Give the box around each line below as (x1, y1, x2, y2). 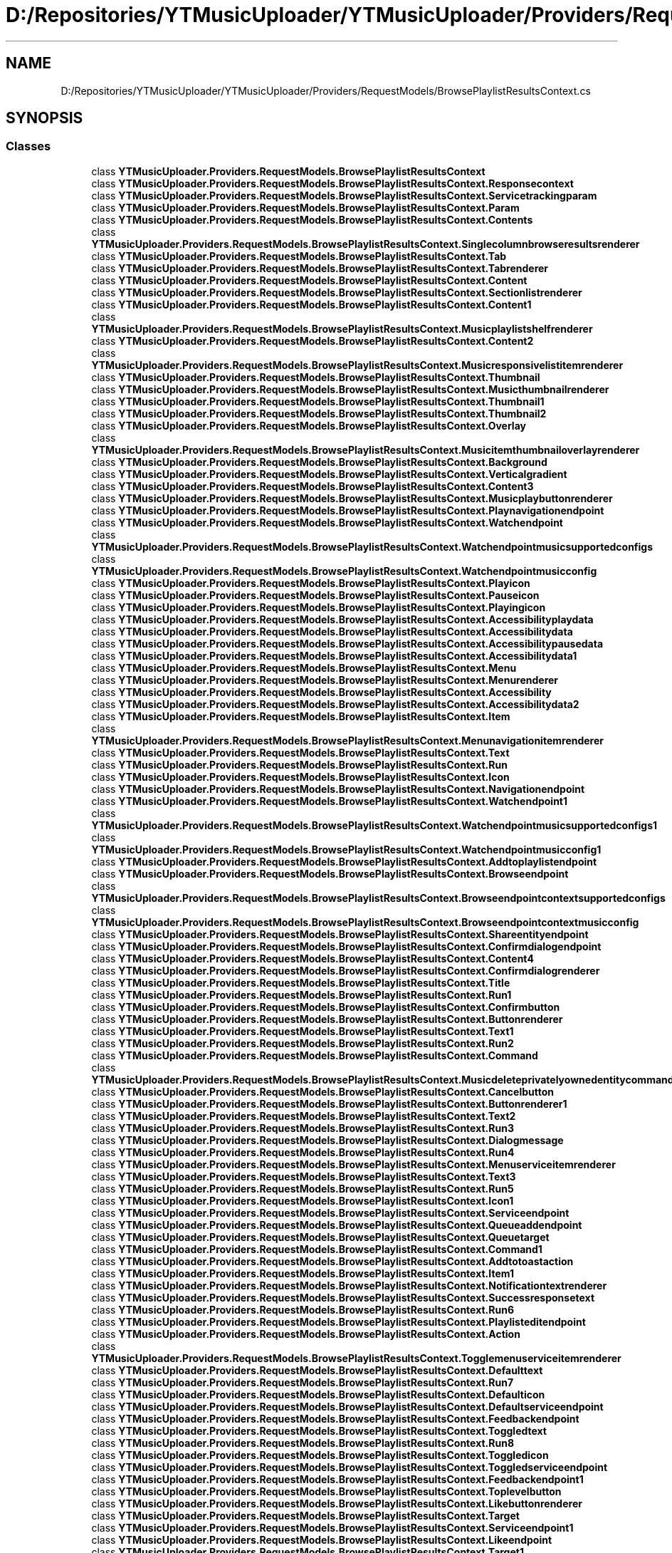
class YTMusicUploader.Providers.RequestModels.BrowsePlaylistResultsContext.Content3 (91, 479, 534, 492)
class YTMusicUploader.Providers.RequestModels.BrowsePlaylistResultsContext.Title (91, 976, 510, 989)
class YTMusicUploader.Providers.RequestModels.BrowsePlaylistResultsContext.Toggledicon (91, 1448, 549, 1461)
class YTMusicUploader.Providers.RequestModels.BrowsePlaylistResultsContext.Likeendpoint (91, 1533, 552, 1546)
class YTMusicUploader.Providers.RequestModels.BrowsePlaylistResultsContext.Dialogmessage (91, 1133, 564, 1146)
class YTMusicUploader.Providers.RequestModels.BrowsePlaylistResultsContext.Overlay (91, 419, 526, 432)
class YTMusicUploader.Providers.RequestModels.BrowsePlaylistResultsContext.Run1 (91, 988, 512, 1001)
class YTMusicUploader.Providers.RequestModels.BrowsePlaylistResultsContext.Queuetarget (91, 1230, 550, 1243)
